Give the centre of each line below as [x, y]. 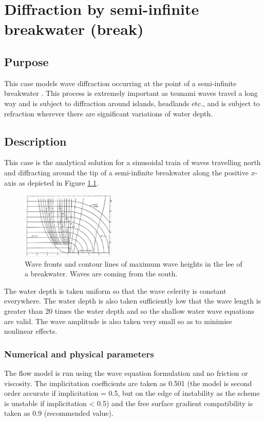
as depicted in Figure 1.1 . [59, 182]
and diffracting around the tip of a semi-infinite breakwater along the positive [126, 172]
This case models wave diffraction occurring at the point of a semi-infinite [120, 83]
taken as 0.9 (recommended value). [59, 413]
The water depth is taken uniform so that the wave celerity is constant [115, 290]
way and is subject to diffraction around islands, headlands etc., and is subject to [132, 103]
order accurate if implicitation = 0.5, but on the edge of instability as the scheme [132, 393]
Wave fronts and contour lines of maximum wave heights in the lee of [134, 263]
